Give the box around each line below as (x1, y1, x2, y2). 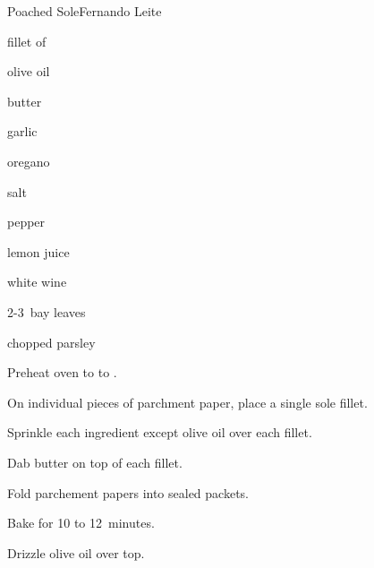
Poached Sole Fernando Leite (7, 2, 162, 20)
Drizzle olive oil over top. (7, 543, 145, 562)
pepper (7, 212, 46, 231)
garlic (7, 122, 38, 141)
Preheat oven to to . (7, 363, 117, 382)
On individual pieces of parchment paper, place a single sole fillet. (7, 392, 368, 411)
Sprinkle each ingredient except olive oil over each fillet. (7, 423, 312, 442)
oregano (7, 151, 50, 170)
